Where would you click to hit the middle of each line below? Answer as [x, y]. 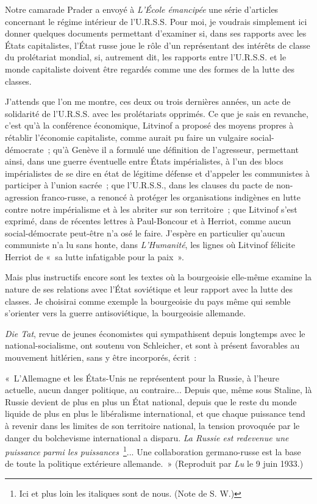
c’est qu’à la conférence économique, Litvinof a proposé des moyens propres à [149, 125]
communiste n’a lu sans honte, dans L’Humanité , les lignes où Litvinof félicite [150, 245]
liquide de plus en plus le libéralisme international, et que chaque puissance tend [155, 413]
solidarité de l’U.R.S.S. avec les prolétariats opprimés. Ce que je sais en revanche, [157, 113]
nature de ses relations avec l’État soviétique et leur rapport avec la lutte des [149, 289]
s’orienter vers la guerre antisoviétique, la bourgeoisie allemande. [125, 313]
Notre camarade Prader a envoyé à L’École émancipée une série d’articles [142, 9]
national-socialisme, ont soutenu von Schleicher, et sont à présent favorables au [152, 345]
